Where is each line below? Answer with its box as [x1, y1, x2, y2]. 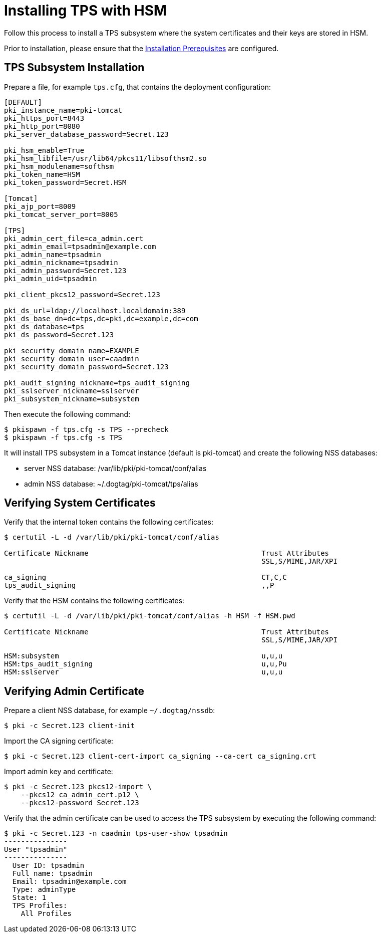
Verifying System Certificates [4, 497, 156, 510]
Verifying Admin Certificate [4, 684, 144, 697]
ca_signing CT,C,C [4, 573, 287, 582]
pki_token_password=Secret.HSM [4, 178, 127, 186]
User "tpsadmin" [4, 845, 68, 854]
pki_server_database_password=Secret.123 [4, 130, 169, 138]
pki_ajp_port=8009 [4, 202, 76, 210]
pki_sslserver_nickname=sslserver [4, 386, 139, 395]
